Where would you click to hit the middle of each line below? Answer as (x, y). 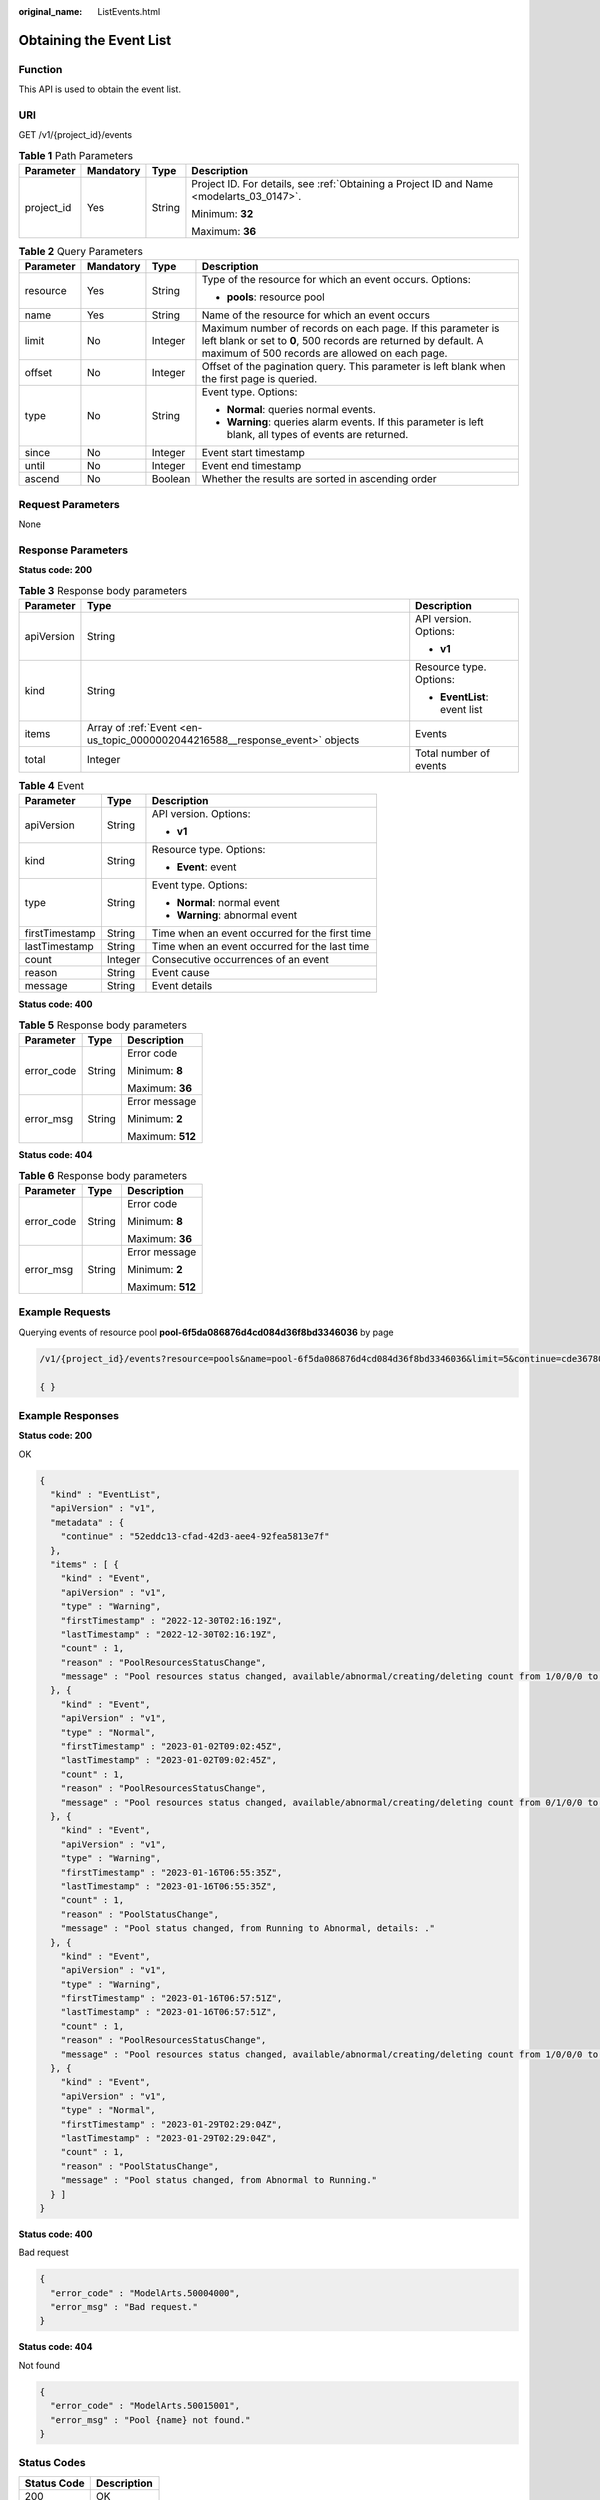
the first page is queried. (259, 379)
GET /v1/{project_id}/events (75, 135)
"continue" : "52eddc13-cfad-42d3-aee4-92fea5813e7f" (195, 1536)
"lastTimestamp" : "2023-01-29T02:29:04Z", (168, 2138)
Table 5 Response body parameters (102, 1025)
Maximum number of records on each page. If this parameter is (350, 328)
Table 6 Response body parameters (103, 1175)
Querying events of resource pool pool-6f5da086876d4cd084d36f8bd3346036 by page (206, 1332)
